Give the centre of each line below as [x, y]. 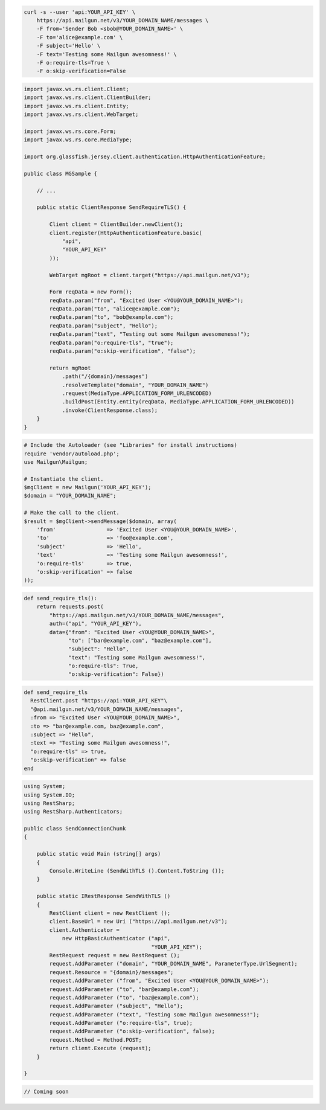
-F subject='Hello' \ [69, 46]
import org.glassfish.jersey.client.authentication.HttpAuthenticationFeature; [145, 157]
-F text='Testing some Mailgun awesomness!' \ [107, 54]
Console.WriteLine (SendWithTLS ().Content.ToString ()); [137, 871]
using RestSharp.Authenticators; [73, 812]
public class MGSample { [61, 173]
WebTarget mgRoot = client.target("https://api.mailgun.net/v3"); [150, 275]
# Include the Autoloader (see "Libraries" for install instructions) [131, 445]
